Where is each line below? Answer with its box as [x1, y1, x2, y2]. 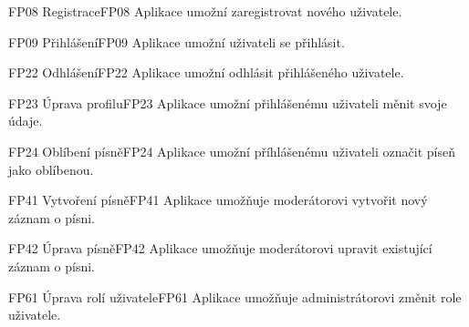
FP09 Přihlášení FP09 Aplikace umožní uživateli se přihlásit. [8, 32, 345, 51]
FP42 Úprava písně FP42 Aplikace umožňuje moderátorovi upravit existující [8, 239, 433, 258]
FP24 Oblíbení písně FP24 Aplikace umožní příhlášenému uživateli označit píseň [8, 141, 455, 160]
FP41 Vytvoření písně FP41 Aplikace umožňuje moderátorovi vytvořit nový [8, 190, 428, 209]
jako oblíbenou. [8, 159, 94, 179]
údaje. [8, 111, 43, 130]
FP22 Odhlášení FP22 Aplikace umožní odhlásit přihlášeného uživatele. [8, 63, 404, 82]
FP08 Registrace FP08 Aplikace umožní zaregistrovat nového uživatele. [8, 2, 402, 20]
